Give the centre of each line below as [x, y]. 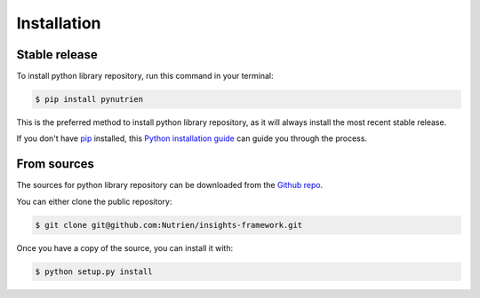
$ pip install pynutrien [89, 99]
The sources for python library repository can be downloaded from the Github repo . [170, 185]
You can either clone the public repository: [94, 201]
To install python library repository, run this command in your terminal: [145, 76]
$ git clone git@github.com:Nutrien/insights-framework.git [169, 225]
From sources [56, 164]
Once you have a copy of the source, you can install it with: [125, 247]
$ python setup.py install [94, 271]
